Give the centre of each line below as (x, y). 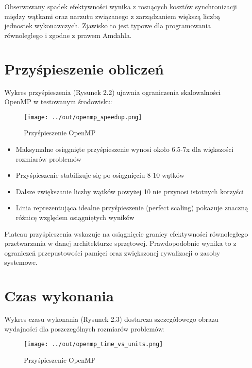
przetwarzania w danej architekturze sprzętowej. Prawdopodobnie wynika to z (120, 243)
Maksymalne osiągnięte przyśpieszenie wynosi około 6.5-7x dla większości (125, 149)
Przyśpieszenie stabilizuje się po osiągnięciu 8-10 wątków (100, 175)
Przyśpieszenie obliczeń (84, 68)
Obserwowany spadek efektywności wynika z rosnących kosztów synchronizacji (121, 6)
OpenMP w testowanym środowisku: (59, 101)
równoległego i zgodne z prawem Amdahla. (68, 35)
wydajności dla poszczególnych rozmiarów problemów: (85, 328)
